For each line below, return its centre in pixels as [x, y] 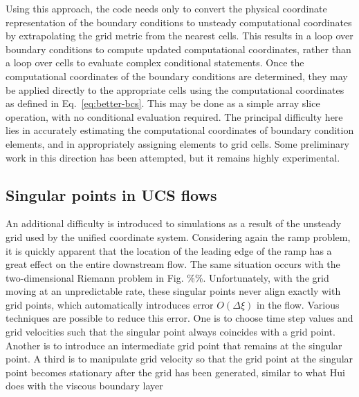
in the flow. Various [298, 304]
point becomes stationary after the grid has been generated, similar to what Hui [175, 372]
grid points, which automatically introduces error [110, 304]
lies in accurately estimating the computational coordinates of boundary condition [180, 130]
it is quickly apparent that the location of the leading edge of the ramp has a [169, 250]
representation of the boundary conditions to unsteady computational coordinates [179, 22]
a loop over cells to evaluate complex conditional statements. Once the [155, 62]
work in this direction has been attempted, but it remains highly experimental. [173, 157]
